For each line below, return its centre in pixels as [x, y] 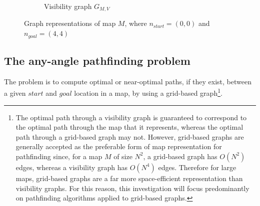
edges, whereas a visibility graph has [72, 167]
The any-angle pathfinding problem [97, 60]
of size [123, 156]
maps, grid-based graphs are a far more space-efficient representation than [129, 178]
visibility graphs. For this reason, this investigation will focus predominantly [132, 188]
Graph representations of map [70, 23]
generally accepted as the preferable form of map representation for [119, 146]
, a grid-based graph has [180, 156]
